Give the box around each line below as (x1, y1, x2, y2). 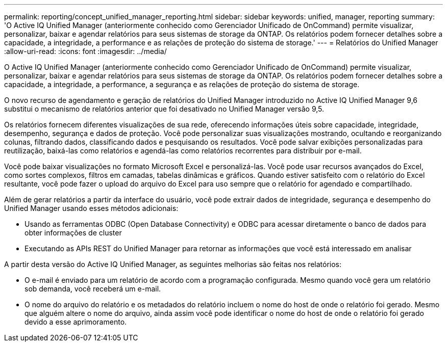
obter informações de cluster (24, 228, 122, 237)
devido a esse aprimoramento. (24, 317, 127, 326)
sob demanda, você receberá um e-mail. (24, 284, 161, 293)
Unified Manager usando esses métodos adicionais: (4, 204, 179, 212)
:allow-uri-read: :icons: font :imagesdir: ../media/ (4, 47, 167, 56)
